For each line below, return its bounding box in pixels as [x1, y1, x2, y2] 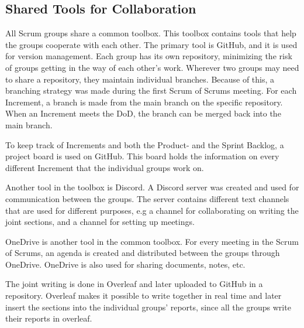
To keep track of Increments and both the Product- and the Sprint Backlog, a [5, 138, 284, 151]
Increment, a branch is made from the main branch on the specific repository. [5, 95, 283, 108]
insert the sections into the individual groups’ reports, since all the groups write [5, 300, 291, 313]
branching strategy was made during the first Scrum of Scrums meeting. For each [5, 84, 297, 97]
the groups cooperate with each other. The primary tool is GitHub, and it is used [5, 38, 298, 50]
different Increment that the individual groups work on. [5, 161, 204, 173]
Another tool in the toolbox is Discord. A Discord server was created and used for [5, 181, 299, 193]
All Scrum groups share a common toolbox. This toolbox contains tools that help [5, 27, 296, 39]
